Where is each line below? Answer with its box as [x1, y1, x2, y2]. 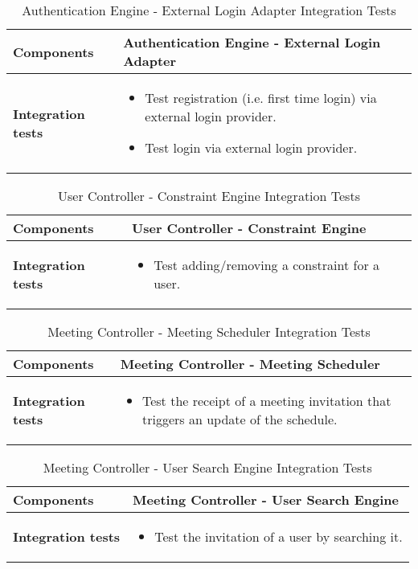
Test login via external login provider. [145, 138, 358, 157]
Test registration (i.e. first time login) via [145, 88, 377, 107]
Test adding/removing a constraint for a [154, 256, 379, 274]
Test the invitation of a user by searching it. [154, 527, 403, 546]
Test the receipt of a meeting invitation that [141, 391, 391, 410]
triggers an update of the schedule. [141, 410, 338, 428]
